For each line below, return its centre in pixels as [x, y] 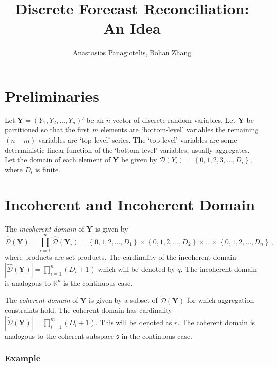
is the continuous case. [98, 282]
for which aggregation [221, 300]
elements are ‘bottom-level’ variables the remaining [179, 130]
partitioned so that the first [47, 130]
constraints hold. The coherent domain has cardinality [88, 310]
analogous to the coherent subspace [59, 335]
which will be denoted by [136, 269]
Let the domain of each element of [58, 159]
